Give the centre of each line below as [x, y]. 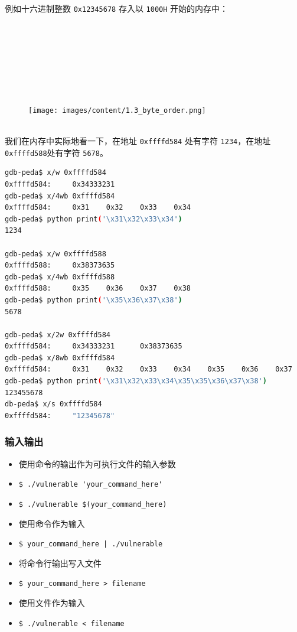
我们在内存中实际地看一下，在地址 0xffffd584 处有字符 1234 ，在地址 [138, 141]
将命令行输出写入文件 [60, 563]
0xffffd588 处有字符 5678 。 [56, 152]
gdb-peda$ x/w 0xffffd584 [56, 173]
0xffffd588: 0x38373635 [60, 265]
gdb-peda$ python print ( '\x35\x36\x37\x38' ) [94, 300]
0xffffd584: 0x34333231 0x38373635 [94, 346]
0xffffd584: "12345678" [60, 416]
